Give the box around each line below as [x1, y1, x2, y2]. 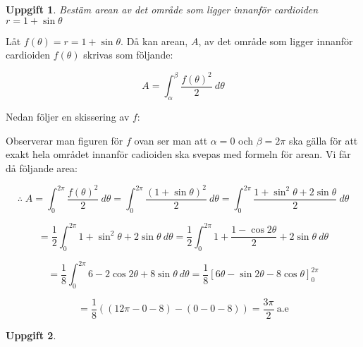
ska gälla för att [288, 133, 358, 147]
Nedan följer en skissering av [6, 109, 130, 124]
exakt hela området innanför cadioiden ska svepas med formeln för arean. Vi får [6, 147, 351, 162]
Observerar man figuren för [6, 133, 123, 147]
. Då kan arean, [121, 33, 188, 48]
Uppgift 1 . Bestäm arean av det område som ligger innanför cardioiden [6, 2, 319, 16]
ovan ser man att [134, 133, 208, 147]
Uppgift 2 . [6, 327, 56, 342]
